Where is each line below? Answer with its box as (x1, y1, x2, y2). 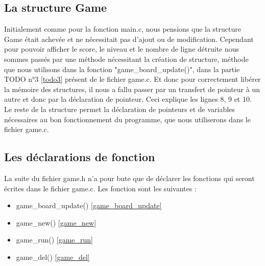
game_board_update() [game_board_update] (16, 200, 162, 211)
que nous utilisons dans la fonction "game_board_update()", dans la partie (4, 63, 240, 74)
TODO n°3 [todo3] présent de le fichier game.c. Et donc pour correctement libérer (4, 74, 261, 84)
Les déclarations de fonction (4, 149, 155, 165)
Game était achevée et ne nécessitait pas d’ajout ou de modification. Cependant (4, 33, 254, 44)
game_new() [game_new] (16, 217, 97, 228)
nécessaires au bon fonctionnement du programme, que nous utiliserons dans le (4, 114, 251, 124)
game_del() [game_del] (16, 251, 90, 262)
